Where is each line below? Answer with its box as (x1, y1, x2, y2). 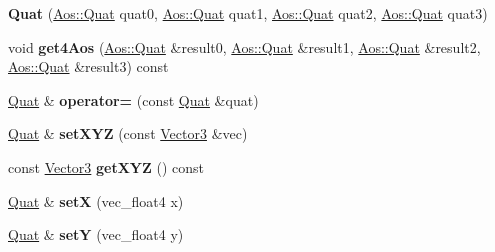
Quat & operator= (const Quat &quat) (8, 89, 259, 110)
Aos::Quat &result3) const (8, 56, 169, 77)
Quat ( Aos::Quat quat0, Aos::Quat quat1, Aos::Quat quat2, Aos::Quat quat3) (8, 3, 488, 23)
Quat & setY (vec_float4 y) (8, 224, 184, 245)
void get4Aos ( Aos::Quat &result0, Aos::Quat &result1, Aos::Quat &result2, (8, 36, 481, 57)
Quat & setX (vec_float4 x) (8, 190, 184, 211)
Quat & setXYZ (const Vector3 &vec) (8, 123, 248, 144)
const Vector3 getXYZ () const (8, 156, 205, 177)
